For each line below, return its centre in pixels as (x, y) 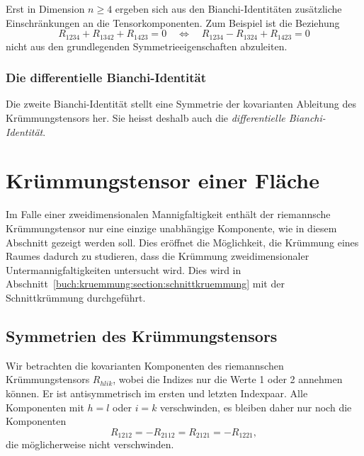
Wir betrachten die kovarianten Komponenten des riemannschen (145, 365)
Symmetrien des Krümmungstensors (142, 335)
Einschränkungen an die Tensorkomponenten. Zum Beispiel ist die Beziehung (173, 22)
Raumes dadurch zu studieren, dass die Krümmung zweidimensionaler (158, 256)
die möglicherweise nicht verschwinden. (90, 444)
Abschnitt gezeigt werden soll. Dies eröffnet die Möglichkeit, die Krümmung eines (182, 242)
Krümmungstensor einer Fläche (163, 180)
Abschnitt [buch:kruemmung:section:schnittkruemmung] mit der (145, 284)
